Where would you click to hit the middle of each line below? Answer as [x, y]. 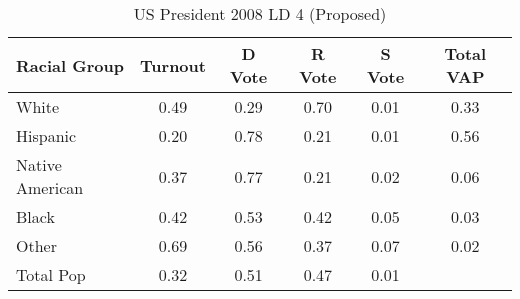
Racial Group [70, 65]
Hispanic [46, 135]
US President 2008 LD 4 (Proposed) [260, 13]
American [50, 187]
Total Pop [51, 274]
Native [39, 164]
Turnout [173, 65]
